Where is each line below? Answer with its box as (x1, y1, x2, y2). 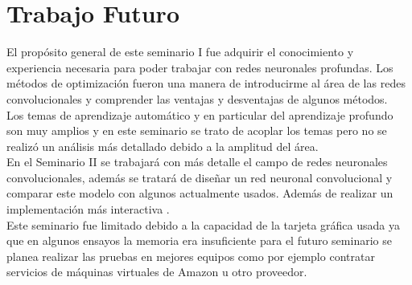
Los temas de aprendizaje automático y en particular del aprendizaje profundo (6, 106, 393, 123)
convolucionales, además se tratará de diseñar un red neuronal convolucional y (6, 169, 393, 185)
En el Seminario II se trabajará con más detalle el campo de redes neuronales (6, 153, 388, 170)
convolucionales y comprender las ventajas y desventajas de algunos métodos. (6, 90, 388, 107)
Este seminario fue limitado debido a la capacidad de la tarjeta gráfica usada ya (6, 216, 400, 233)
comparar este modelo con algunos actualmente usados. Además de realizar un (6, 185, 393, 202)
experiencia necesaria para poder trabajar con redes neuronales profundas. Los (6, 59, 393, 75)
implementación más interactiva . (6, 201, 170, 218)
